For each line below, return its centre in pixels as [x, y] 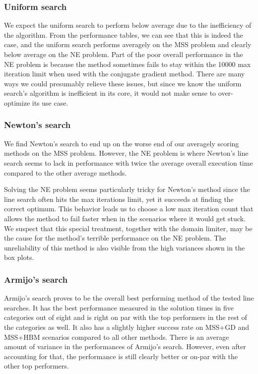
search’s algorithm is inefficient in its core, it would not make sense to [110, 93]
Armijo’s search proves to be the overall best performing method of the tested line [129, 298]
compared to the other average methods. [65, 172]
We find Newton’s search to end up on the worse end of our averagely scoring [122, 143]
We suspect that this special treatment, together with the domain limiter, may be [128, 228]
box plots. [19, 257]
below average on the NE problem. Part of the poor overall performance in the [124, 54]
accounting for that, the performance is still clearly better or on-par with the [121, 356]
